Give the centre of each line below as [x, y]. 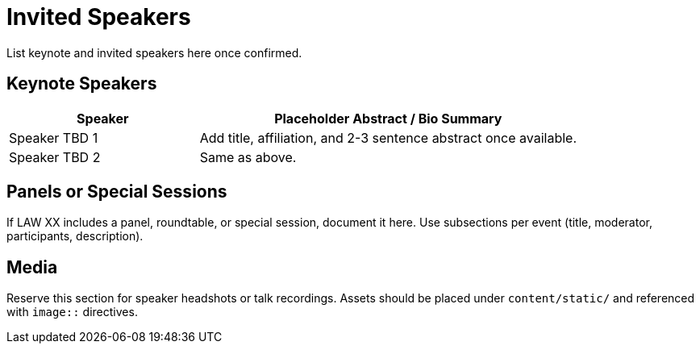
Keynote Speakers [82, 84]
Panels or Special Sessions [117, 192]
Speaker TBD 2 [55, 157]
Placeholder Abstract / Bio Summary [388, 118]
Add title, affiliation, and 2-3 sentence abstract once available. [388, 137]
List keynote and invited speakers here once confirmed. [154, 52]
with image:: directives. [72, 312]
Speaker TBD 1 [54, 137]
